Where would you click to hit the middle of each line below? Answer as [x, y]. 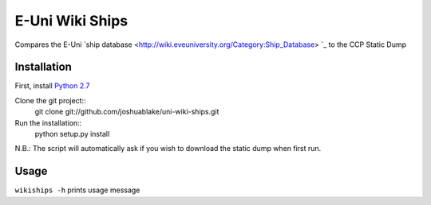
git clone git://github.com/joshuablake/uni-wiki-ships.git [127, 112]
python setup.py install [72, 134]
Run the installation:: [48, 122]
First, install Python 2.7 [52, 86]
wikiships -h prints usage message [77, 190]
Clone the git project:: [51, 100]
